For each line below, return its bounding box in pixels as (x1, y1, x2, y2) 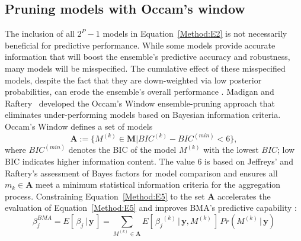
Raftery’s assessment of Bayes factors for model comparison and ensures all (5, 166, 278, 179)
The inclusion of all (5, 27, 75, 40)
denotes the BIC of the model (68, 143, 177, 156)
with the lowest (203, 143, 259, 156)
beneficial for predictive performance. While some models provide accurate (5, 38, 276, 51)
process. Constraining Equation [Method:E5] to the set (5, 189, 205, 202)
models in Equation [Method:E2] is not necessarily (103, 27, 287, 40)
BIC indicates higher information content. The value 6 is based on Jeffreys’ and (5, 155, 293, 168)
